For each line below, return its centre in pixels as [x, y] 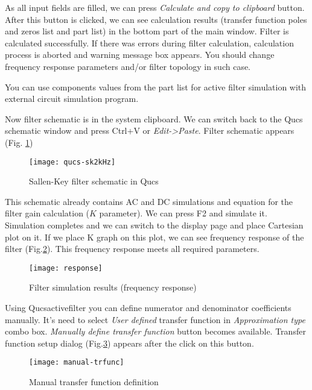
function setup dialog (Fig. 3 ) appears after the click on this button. [129, 343]
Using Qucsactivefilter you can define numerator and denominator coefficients [148, 307]
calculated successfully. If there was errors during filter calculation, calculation [149, 42]
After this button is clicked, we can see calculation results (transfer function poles [156, 19]
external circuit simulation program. [72, 99]
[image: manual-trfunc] [77, 363]
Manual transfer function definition [94, 382]
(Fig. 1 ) [19, 142]
